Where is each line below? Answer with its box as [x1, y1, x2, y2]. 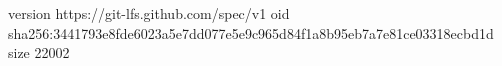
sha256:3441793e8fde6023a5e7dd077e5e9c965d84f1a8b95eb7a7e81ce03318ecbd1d [8, 22, 494, 43]
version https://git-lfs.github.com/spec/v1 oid [8, 3, 290, 23]
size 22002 [8, 42, 70, 63]
